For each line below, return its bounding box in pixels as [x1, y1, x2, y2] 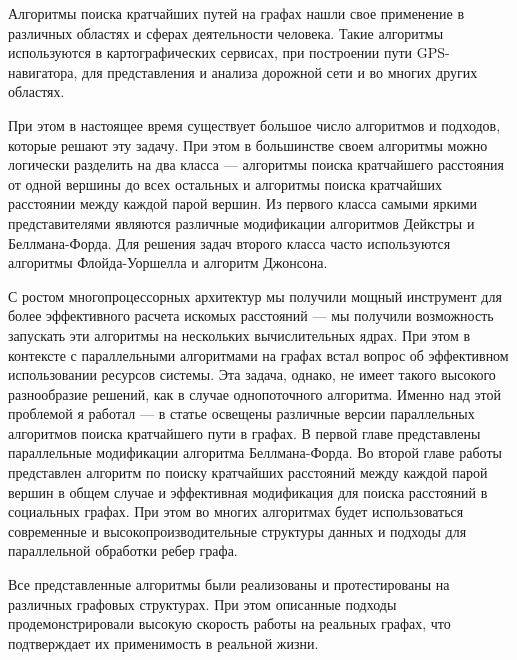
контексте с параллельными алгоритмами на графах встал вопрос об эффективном [8, 344, 509, 365]
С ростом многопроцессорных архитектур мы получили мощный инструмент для [8, 285, 502, 306]
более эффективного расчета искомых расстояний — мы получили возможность [8, 305, 494, 326]
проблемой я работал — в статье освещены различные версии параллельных [8, 403, 475, 424]
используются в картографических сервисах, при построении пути [8, 42, 413, 63]
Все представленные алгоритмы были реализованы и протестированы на [8, 574, 450, 595]
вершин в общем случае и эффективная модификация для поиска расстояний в [8, 481, 488, 502]
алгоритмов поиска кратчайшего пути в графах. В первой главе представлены [8, 422, 481, 443]
